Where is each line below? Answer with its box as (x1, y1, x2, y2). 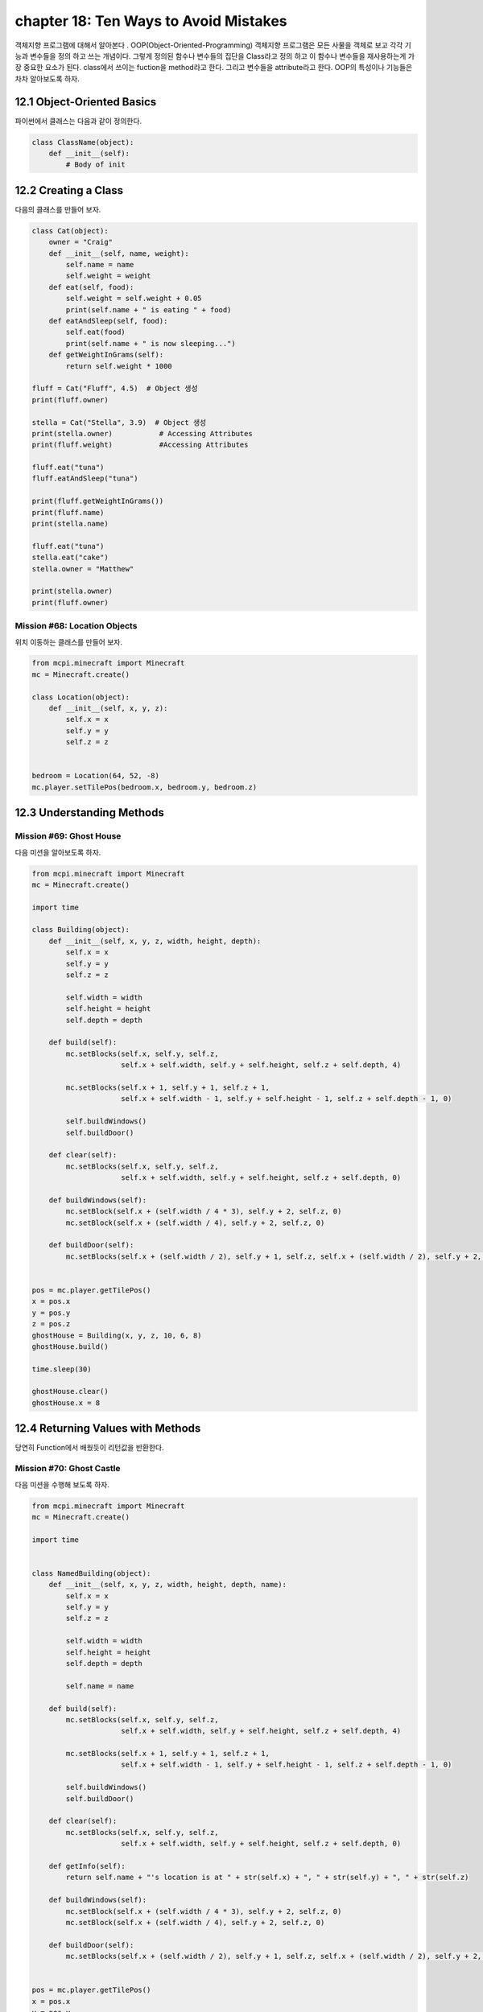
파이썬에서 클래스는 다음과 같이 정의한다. (14, 116, 142, 126)
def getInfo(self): (48, 1862, 126, 1870)
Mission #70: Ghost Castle (14, 1463, 121, 1474)
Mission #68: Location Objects (14, 621, 138, 632)
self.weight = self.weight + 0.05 (65, 294, 202, 303)
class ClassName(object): (31, 138, 134, 146)
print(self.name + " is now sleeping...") (65, 339, 237, 348)
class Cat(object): (31, 226, 109, 235)
